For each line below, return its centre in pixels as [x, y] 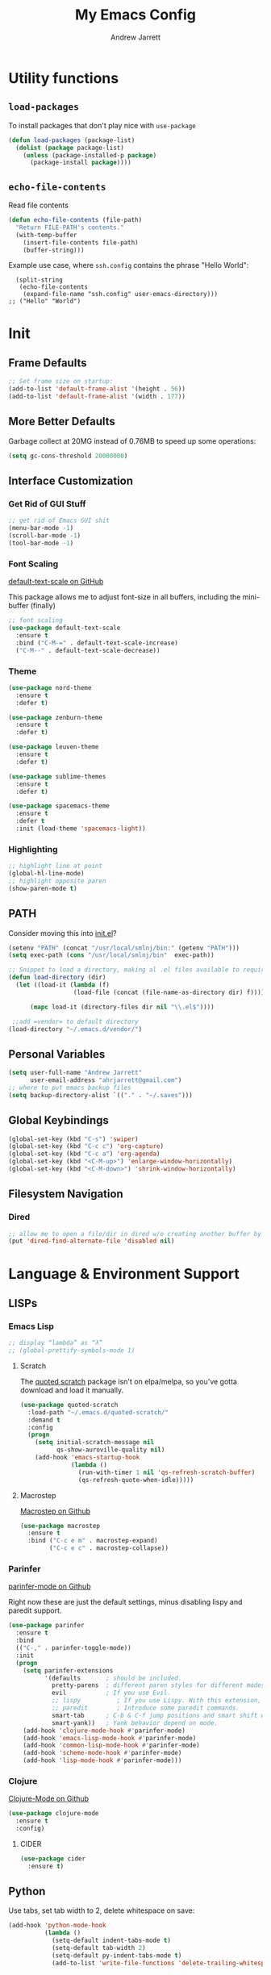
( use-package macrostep [60, 1526]
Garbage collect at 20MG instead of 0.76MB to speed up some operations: [132, 441]
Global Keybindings [58, 1120]
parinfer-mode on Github [50, 1586]
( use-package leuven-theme [54, 747]
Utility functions [64, 78]
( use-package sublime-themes [57, 776]
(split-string [39, 280]
